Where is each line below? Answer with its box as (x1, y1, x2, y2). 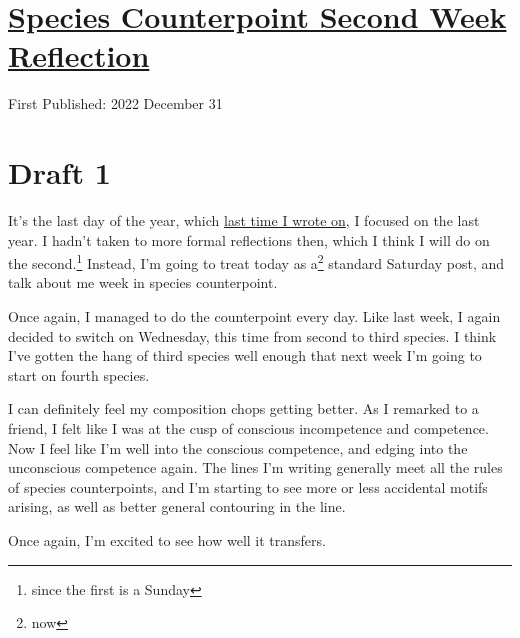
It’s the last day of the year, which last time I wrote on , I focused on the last (8, 210, 480, 231)
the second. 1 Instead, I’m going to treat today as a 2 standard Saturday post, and (8, 250, 505, 273)
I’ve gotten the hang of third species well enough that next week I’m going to (8, 345, 482, 366)
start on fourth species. (8, 364, 150, 385)
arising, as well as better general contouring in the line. (8, 496, 346, 517)
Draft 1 (8, 152, 111, 193)
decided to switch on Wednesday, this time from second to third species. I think (8, 325, 497, 346)
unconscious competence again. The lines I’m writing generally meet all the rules (8, 457, 503, 478)
